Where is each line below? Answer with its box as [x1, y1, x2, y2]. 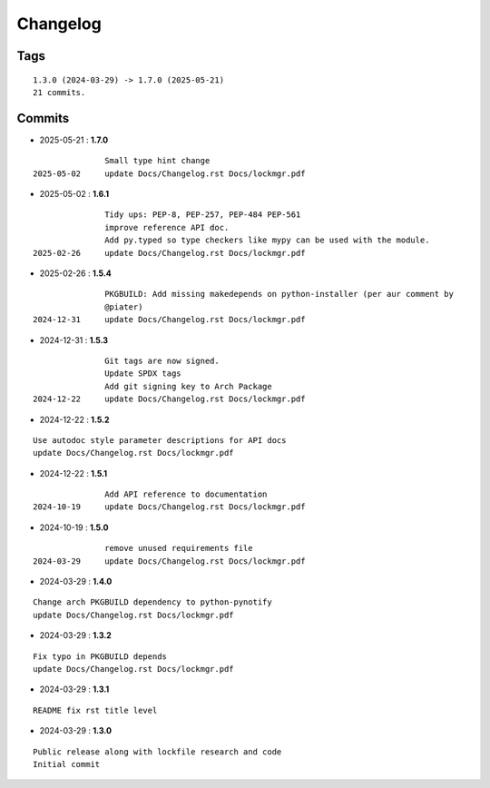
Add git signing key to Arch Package [104, 381, 272, 391]
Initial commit [33, 759, 101, 769]
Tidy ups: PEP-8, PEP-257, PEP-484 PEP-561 [104, 210, 301, 220]
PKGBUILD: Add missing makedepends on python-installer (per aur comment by [104, 289, 454, 300]
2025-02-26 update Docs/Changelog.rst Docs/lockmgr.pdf [33, 248, 306, 258]
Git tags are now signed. [104, 355, 220, 366]
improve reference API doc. [104, 222, 230, 232]
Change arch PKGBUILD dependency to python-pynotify [33, 597, 272, 607]
